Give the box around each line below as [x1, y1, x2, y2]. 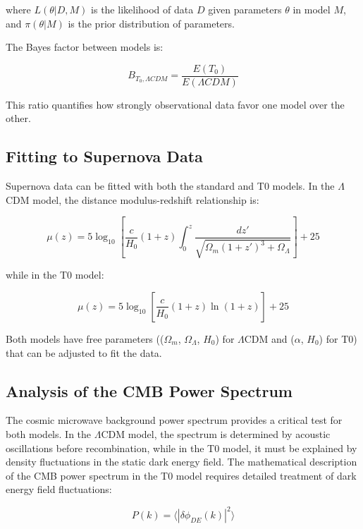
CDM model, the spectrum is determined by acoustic [101, 426, 331, 441]
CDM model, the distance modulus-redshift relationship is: [6, 192, 259, 207]
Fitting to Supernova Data [6, 145, 203, 167]
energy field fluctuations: [6, 482, 112, 497]
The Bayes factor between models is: [6, 39, 164, 54]
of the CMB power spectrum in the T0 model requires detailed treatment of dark [6, 468, 357, 482]
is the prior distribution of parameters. [68, 16, 235, 30]
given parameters [208, 2, 282, 16]
